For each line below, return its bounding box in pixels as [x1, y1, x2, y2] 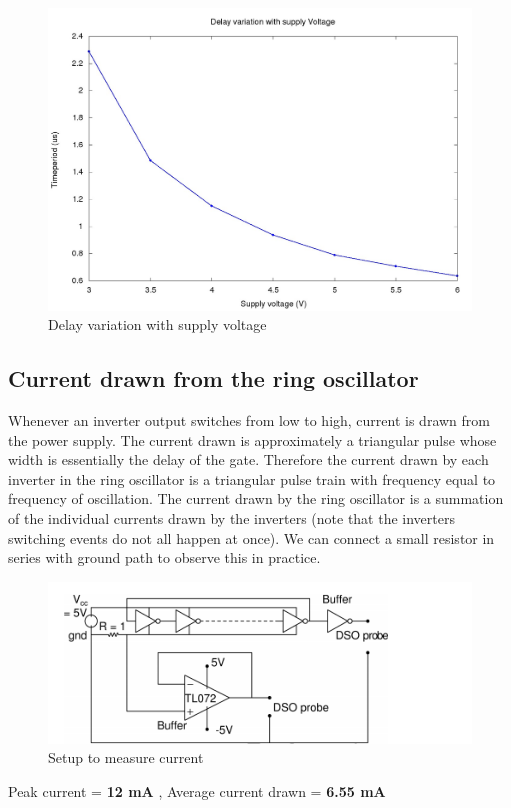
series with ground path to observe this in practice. [8, 547, 321, 568]
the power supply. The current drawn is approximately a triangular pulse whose [8, 429, 497, 450]
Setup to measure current [48, 747, 204, 768]
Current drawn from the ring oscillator [8, 363, 419, 394]
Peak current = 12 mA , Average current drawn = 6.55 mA [8, 780, 386, 801]
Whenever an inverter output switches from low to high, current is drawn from [8, 410, 490, 431]
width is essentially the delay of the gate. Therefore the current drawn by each [8, 449, 489, 470]
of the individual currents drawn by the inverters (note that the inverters [8, 508, 455, 529]
